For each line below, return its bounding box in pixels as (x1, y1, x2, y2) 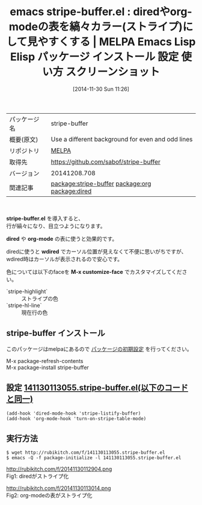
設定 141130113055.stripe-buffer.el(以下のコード (6, 383, 188, 393)
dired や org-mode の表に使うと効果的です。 (6, 235, 118, 242)
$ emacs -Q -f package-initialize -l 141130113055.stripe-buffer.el (6, 455, 182, 461)
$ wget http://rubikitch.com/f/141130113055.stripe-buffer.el (6, 450, 165, 456)
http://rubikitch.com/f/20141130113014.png (6, 485, 111, 492)
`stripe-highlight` (6, 288, 48, 295)
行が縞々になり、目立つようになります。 (6, 222, 106, 229)
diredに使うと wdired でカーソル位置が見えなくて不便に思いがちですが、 (6, 247, 187, 255)
